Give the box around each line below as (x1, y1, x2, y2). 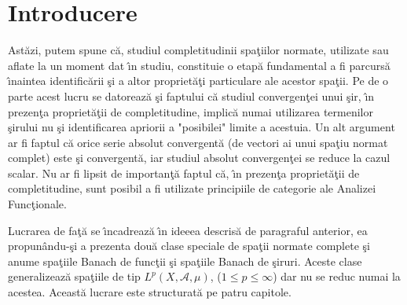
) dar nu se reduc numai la (273, 268, 401, 285)
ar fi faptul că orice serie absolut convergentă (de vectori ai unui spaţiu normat (8, 134, 388, 150)
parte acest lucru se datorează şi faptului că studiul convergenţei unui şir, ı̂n (8, 87, 375, 104)
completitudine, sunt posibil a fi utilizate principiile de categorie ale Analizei (8, 180, 376, 197)
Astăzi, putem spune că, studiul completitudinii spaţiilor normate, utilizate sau (8, 42, 389, 58)
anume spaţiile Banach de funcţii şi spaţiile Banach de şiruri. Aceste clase (8, 252, 362, 269)
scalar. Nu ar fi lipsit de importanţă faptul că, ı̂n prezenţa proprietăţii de (8, 164, 360, 181)
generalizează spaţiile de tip (8, 268, 141, 285)
